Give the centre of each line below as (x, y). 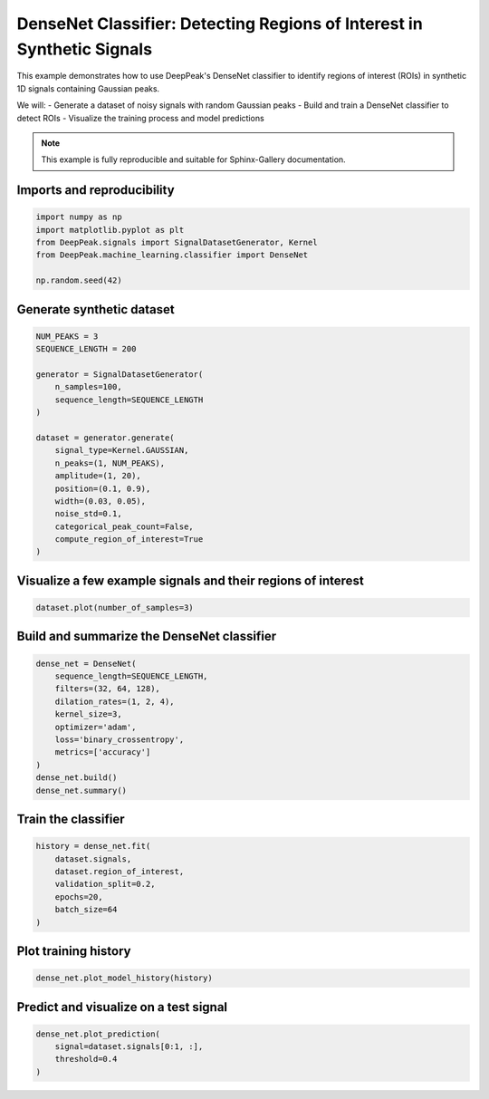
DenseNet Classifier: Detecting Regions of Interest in (220, 24)
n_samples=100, (88, 387)
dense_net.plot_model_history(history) (124, 978)
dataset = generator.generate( (105, 438)
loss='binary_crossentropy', (120, 740)
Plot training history (74, 951)
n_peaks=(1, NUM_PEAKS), (110, 463)
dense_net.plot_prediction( (98, 1034)
